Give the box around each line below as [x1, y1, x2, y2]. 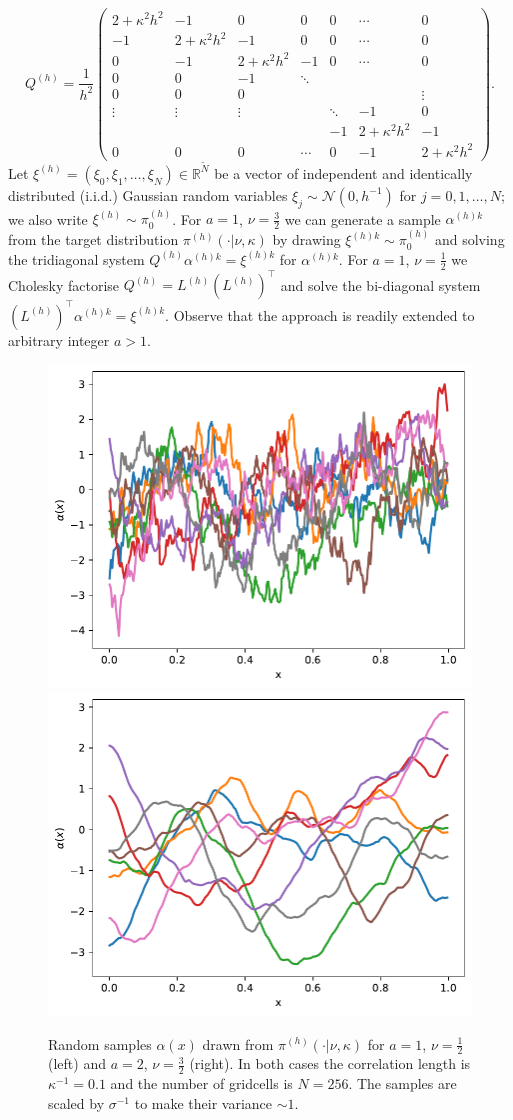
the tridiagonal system [8, 248, 145, 269]
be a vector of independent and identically [214, 162, 473, 183]
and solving [434, 229, 505, 250]
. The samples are [348, 1073, 457, 1094]
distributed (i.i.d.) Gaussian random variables [8, 184, 288, 205]
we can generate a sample [284, 208, 441, 229]
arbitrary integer [8, 329, 110, 350]
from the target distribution [8, 229, 179, 250]
